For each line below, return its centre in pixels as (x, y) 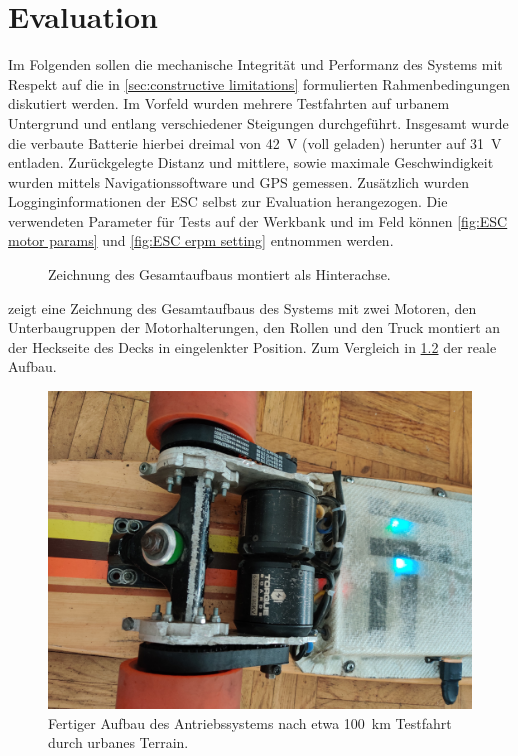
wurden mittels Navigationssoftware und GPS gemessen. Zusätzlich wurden (238, 181)
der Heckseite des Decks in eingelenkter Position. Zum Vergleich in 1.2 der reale (252, 346)
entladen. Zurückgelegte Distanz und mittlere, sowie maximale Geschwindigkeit (251, 162)
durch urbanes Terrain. (118, 742)
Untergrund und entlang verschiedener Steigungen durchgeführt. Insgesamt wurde (258, 122)
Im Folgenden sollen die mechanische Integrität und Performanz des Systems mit (255, 64)
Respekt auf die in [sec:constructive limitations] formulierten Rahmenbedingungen (259, 83)
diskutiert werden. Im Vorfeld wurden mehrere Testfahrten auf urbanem (229, 103)
